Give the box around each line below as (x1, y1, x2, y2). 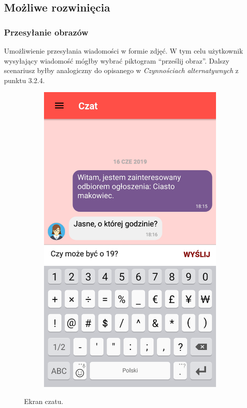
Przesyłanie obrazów (4, 26, 88, 38)
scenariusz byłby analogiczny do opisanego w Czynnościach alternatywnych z (4, 65, 239, 76)
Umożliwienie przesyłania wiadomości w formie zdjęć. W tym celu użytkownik (4, 46, 243, 56)
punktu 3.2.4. (4, 75, 45, 85)
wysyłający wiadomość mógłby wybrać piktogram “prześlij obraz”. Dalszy (4, 55, 229, 66)
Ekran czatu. (24, 396, 63, 406)
